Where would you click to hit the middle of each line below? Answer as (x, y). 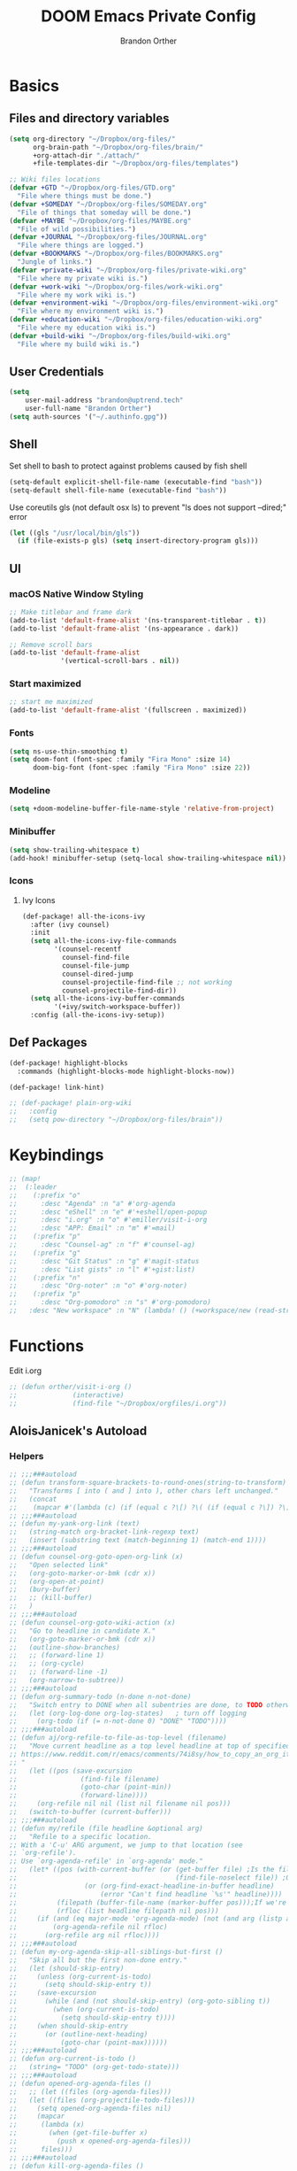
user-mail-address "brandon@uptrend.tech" (104, 400)
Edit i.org (26, 1371)
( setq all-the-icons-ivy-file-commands (104, 941)
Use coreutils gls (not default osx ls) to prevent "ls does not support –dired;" (148, 507)
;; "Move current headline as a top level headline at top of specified (150, 1746)
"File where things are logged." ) (80, 245)
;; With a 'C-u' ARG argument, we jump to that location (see (126, 1845)
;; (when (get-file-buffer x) (79, 2133)
